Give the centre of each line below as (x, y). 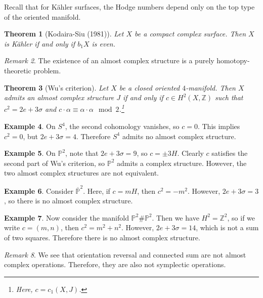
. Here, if (97, 190)
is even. (104, 43)
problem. (47, 70)
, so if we (241, 217)
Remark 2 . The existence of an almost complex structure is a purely (109, 60)
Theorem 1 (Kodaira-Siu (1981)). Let (64, 34)
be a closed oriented (149, 87)
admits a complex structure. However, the (182, 163)
